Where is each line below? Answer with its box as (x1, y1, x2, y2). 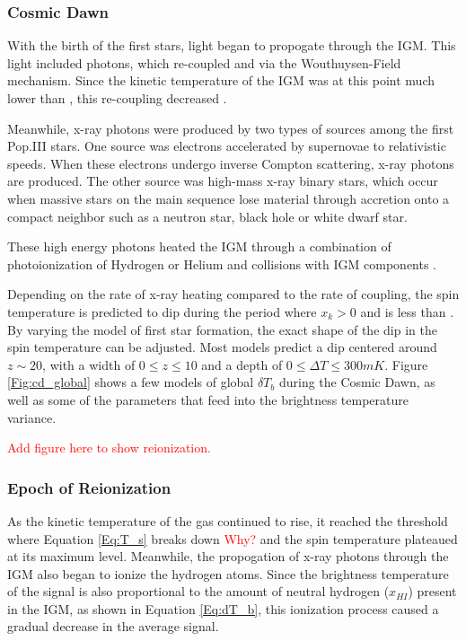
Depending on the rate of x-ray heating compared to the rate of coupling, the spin (7, 285, 460, 303)
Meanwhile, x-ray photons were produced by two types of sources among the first (7, 119, 454, 137)
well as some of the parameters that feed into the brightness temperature (7, 390, 409, 408)
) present (408, 582, 457, 601)
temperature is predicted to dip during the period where (7, 302, 317, 320)
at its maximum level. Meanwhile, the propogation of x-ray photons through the (7, 547, 449, 566)
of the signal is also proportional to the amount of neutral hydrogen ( (7, 582, 390, 601)
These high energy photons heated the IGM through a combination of (7, 237, 391, 256)
